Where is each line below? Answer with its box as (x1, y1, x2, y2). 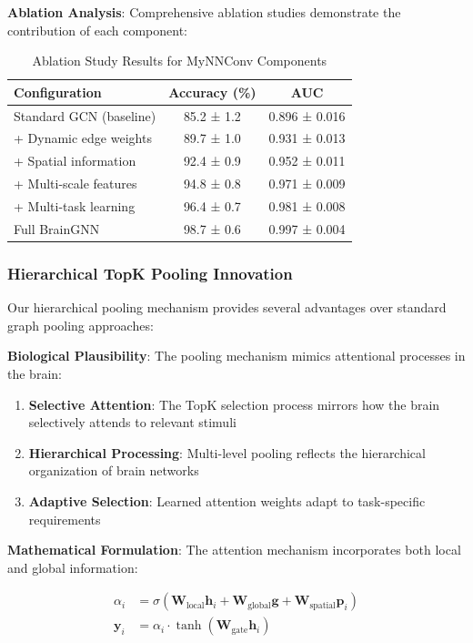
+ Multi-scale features (14, 174, 137, 193)
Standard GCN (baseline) (14, 106, 156, 125)
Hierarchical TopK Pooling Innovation (7, 261, 293, 284)
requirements (28, 509, 101, 528)
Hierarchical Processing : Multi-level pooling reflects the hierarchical (28, 443, 426, 462)
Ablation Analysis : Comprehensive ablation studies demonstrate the (7, 3, 401, 21)
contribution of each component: (7, 20, 188, 39)
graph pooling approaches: (7, 315, 154, 334)
